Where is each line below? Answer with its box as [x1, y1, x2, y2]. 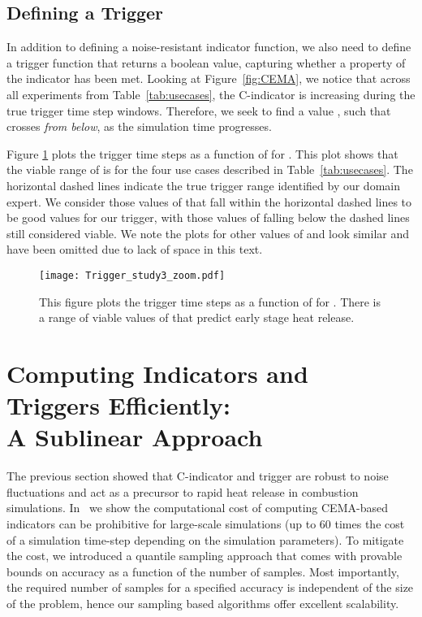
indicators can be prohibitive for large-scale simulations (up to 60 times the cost [6, 515, 405, 532]
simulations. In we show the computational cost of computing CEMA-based [6, 499, 388, 516]
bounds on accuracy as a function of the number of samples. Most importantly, [6, 563, 399, 580]
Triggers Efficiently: [6, 389, 230, 422]
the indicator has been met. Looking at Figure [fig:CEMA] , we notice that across [6, 70, 411, 87]
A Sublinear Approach [6, 420, 263, 454]
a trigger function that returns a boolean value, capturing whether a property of [6, 54, 406, 71]
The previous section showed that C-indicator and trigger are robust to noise [6, 467, 389, 484]
